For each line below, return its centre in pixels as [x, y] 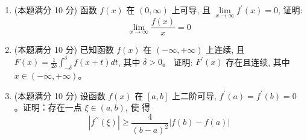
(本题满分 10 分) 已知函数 [64, 50]
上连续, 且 [225, 50]
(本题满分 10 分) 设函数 [60, 95]
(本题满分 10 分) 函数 [55, 10]
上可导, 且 [191, 10]
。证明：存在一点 [48, 107]
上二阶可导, [194, 95]
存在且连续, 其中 [258, 62]
